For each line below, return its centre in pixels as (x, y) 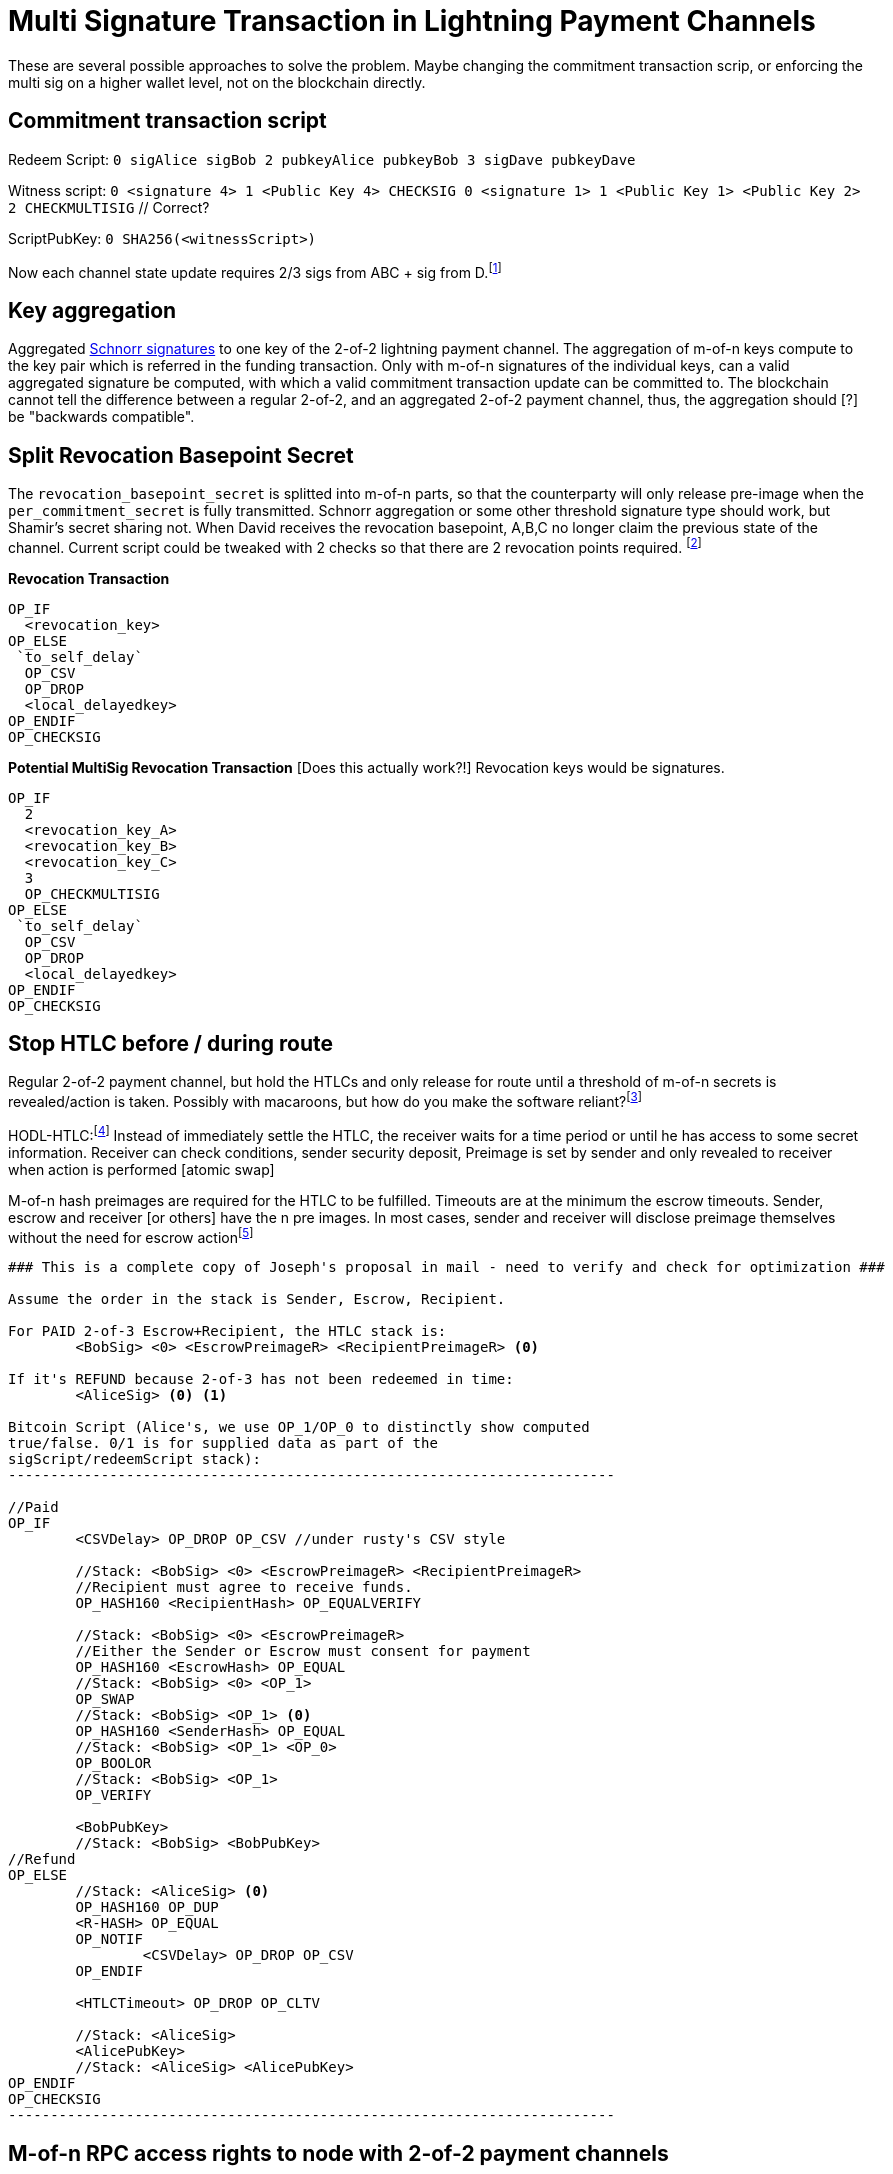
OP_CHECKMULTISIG (92, 893)
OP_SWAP (105, 1699)
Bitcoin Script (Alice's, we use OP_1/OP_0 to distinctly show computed (299, 1427)
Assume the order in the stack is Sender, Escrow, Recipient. (257, 1299)
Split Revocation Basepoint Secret (181, 455)
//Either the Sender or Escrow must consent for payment (303, 1651)
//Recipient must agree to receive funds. (244, 1587)
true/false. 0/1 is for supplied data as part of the (223, 1443)
